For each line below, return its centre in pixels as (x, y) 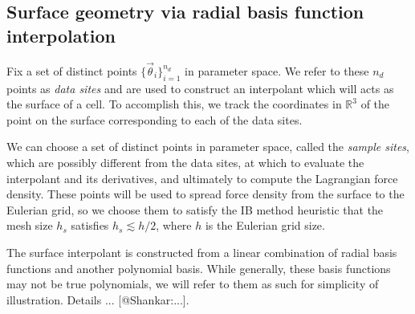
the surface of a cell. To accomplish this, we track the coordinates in (174, 104)
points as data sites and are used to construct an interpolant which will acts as (200, 88)
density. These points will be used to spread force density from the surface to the (205, 194)
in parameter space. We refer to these (277, 70)
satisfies (90, 225)
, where (174, 225)
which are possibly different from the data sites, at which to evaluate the (185, 162)
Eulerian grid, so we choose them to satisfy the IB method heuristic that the (195, 209)
